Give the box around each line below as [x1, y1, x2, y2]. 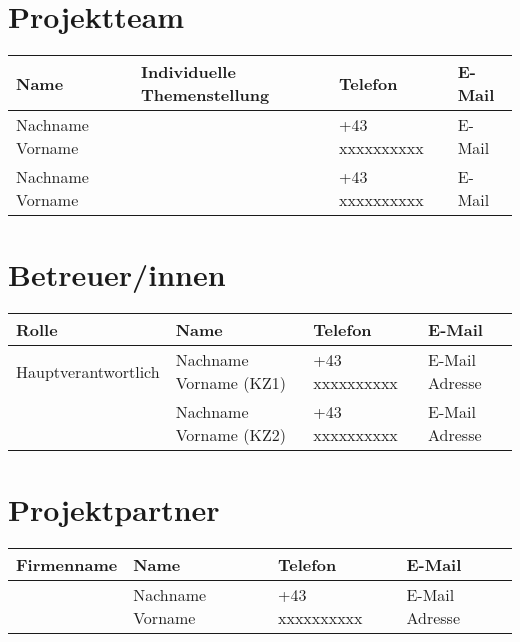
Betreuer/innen [8, 254, 226, 295]
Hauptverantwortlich [16, 359, 160, 383]
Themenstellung [141, 83, 270, 107]
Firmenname [16, 553, 118, 577]
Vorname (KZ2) [175, 423, 286, 447]
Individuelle [141, 60, 236, 84]
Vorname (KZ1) [175, 371, 286, 395]
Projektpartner [8, 489, 220, 530]
